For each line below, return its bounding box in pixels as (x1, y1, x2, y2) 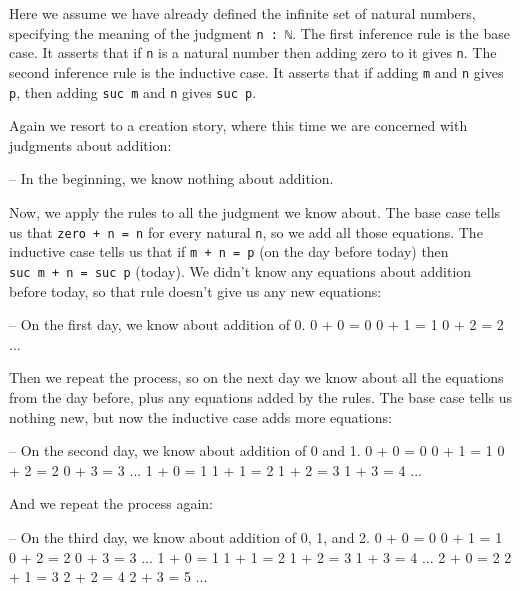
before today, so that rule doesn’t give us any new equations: (9, 280, 382, 301)
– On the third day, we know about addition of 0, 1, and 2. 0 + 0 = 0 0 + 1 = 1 (9, 526, 503, 547)
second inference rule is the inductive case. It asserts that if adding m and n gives (9, 61, 504, 82)
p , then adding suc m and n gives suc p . (9, 81, 257, 102)
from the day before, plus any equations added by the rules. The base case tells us (9, 386, 513, 407)
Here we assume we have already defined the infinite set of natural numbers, (9, 3, 476, 23)
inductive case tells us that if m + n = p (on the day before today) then (9, 241, 449, 262)
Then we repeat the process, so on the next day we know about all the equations (9, 367, 504, 388)
